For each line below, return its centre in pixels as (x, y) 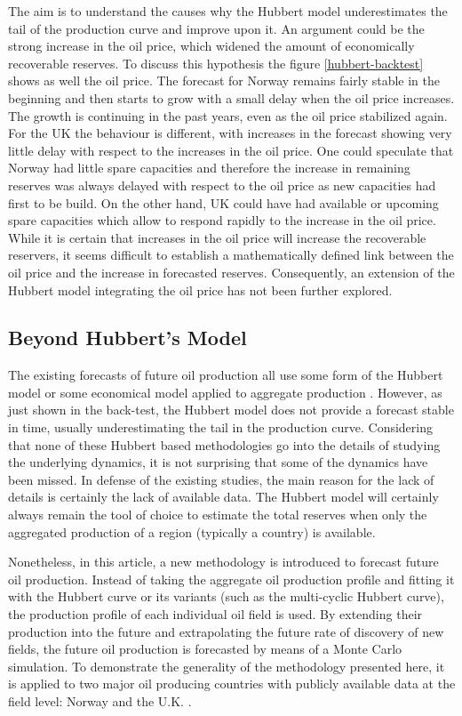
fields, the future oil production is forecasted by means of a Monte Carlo (205, 649)
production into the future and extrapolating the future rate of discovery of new (226, 631)
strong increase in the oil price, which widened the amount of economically (211, 46)
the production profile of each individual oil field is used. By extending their (215, 614)
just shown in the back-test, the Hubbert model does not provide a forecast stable (231, 410)
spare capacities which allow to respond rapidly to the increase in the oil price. (222, 220)
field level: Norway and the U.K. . (100, 700)
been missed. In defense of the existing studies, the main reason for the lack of (221, 479)
